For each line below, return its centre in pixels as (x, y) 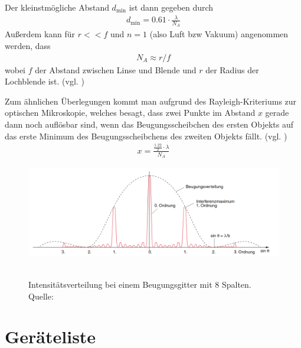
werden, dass (28, 45)
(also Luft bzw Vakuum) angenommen (219, 34)
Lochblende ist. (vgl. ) (45, 81)
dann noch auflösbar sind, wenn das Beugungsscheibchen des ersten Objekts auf (149, 124)
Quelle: (41, 296)
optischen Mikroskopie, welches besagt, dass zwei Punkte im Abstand (130, 113)
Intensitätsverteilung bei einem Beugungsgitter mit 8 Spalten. (140, 284)
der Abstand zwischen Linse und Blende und (116, 69)
